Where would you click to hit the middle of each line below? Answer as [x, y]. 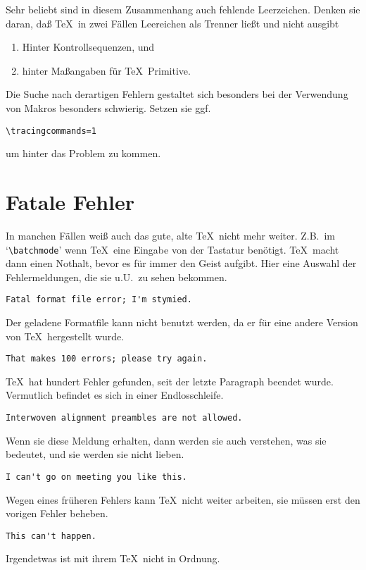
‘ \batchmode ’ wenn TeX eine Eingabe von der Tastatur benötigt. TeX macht [172, 249]
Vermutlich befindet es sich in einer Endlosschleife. [115, 395]
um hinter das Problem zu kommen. [83, 153]
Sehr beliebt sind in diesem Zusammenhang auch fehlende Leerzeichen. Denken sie [183, 9]
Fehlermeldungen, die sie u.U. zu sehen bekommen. [116, 277]
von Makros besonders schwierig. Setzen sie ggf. [108, 107]
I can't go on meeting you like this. [96, 477]
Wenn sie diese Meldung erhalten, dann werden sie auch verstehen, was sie [166, 440]
